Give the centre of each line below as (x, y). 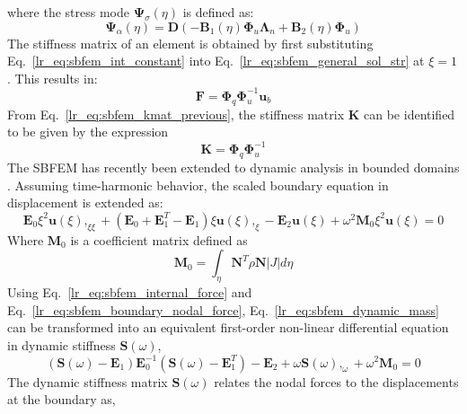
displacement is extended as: (85, 203)
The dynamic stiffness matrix (88, 381)
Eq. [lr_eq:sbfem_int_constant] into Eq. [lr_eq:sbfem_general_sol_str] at (216, 61)
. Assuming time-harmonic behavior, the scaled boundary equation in (198, 185)
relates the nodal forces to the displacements (336, 381)
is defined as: (218, 12)
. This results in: (53, 78)
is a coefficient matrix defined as (159, 239)
